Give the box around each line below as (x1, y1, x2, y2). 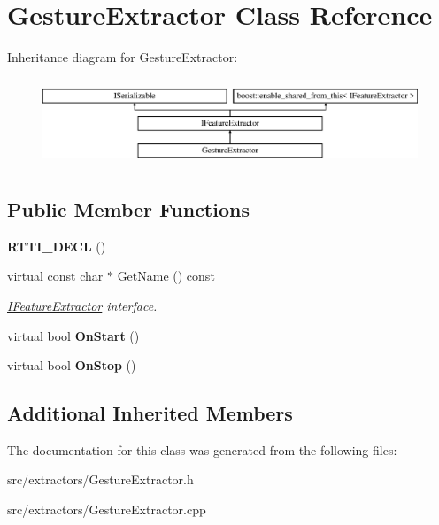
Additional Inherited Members (7, 399, 293, 427)
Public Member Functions (7, 195, 250, 222)
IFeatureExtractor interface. (7, 296, 158, 314)
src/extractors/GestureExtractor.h (7, 470, 194, 489)
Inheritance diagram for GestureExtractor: (7, 48, 238, 66)
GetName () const (117, 266, 215, 285)
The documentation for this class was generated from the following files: (7, 440, 397, 459)
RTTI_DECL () (7, 236, 106, 255)
